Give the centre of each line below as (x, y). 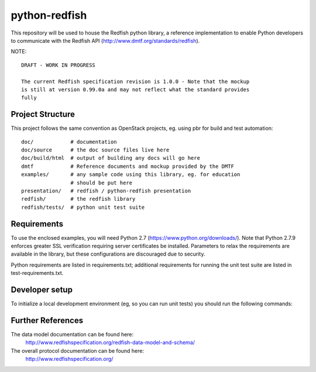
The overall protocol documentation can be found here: (78, 350)
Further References (47, 320)
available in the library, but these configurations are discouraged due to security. (108, 254)
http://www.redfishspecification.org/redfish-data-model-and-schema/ (110, 343)
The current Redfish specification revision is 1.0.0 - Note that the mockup (135, 81)
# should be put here (102, 182)
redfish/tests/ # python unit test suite (83, 207)
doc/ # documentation (69, 142)
